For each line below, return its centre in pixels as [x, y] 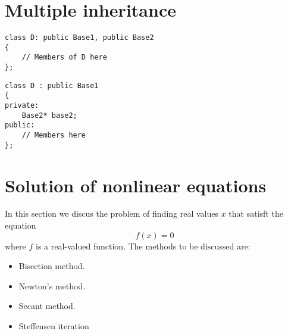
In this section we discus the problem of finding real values [112, 213]
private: [22, 106]
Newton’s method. [52, 285]
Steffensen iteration [54, 326]
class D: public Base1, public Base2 [79, 38]
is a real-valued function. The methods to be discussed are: [143, 246]
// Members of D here [64, 57]
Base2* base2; [49, 115]
